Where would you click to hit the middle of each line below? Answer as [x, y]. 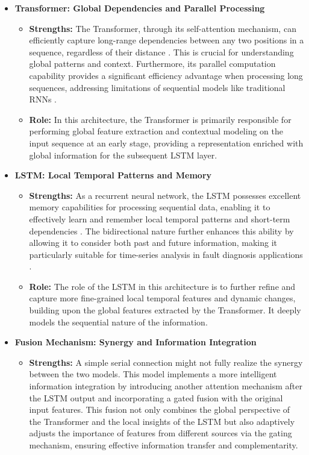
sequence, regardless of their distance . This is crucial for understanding [161, 52]
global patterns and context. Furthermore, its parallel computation [152, 64]
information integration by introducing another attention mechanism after [166, 386]
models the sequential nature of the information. [118, 322]
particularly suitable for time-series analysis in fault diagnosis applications [166, 254]
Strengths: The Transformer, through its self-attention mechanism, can [163, 28]
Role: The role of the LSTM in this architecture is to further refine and [162, 286]
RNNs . [43, 99]
